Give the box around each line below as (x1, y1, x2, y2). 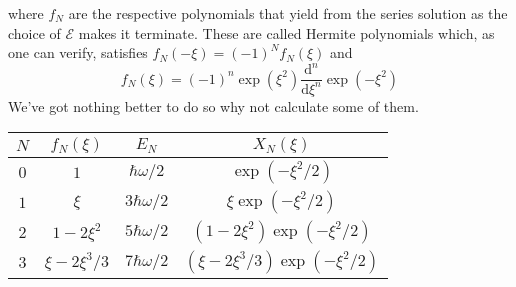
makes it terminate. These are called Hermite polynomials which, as (78, 22, 495, 43)
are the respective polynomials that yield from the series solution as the (68, 3, 508, 23)
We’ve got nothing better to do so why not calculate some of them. (8, 95, 419, 116)
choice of (8, 22, 61, 43)
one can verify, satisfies (8, 42, 148, 63)
